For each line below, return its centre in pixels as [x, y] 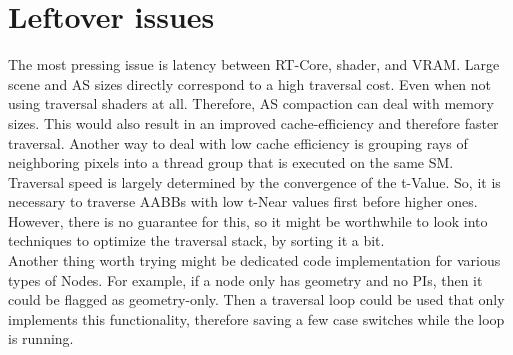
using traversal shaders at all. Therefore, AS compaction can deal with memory [251, 103]
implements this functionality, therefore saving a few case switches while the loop [256, 318]
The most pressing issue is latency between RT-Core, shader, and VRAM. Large [254, 64]
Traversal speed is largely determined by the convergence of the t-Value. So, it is [254, 181]
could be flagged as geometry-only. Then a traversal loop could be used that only [256, 299]
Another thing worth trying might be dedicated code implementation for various [254, 260]
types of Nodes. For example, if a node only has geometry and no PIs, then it [245, 279]
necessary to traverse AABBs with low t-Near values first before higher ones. [243, 201]
